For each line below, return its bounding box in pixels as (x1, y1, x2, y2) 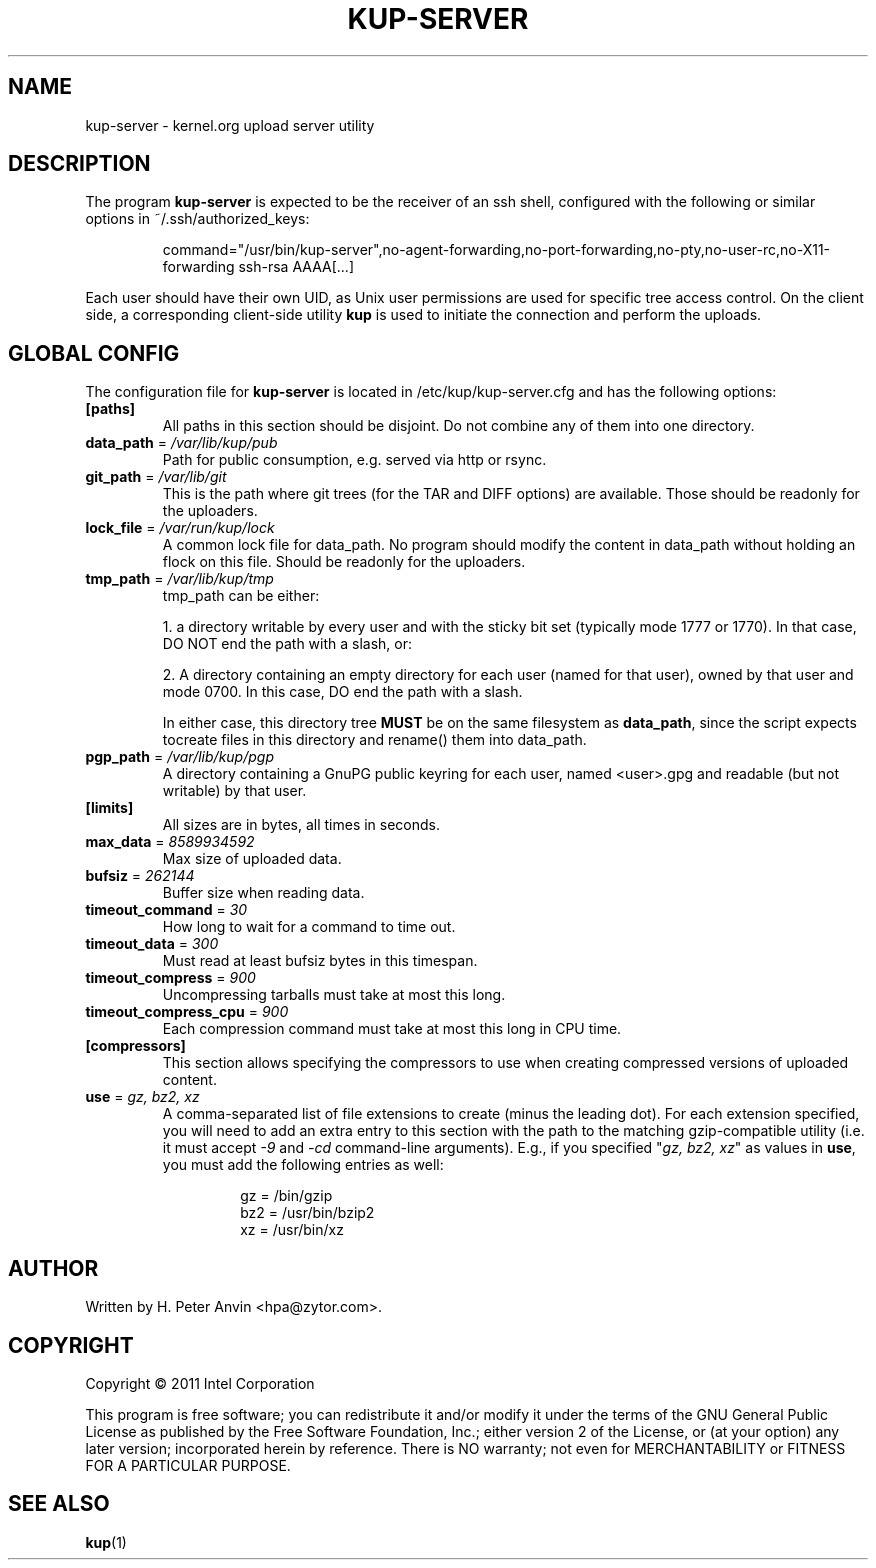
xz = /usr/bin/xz (240, 1221, 344, 1239)
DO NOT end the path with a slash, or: (162, 635, 413, 653)
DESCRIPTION (8, 151, 151, 177)
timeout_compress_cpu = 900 (85, 1003, 289, 1021)
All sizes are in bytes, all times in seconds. (162, 816, 441, 834)
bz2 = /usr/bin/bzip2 (240, 1204, 375, 1222)
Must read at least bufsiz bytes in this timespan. (162, 952, 478, 970)
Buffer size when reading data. (162, 884, 365, 902)
